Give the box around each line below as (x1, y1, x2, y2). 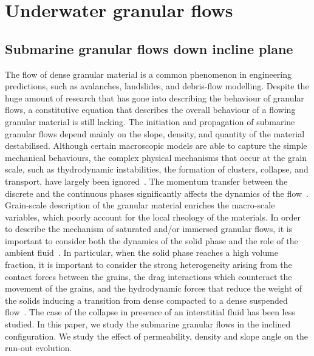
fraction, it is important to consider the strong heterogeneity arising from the (5, 258, 292, 271)
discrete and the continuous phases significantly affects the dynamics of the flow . (5, 187, 309, 199)
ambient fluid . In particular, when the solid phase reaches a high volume (5, 246, 278, 259)
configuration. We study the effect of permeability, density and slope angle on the (5, 329, 308, 342)
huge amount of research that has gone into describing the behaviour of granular (5, 91, 304, 104)
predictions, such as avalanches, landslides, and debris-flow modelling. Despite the (5, 80, 309, 92)
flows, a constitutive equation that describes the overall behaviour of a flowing (5, 103, 296, 116)
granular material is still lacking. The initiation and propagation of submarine (5, 115, 295, 128)
